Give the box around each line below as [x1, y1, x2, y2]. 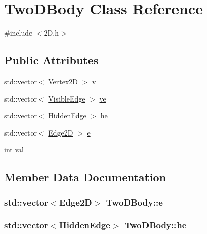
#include [4, 27, 33, 38]
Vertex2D [48, 76, 78, 86]
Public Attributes [4, 52, 99, 68]
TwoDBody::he [124, 219, 187, 231]
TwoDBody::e [106, 195, 163, 208]
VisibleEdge [48, 93, 85, 104]
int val [4, 144, 24, 155]
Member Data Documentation [4, 169, 166, 185]
